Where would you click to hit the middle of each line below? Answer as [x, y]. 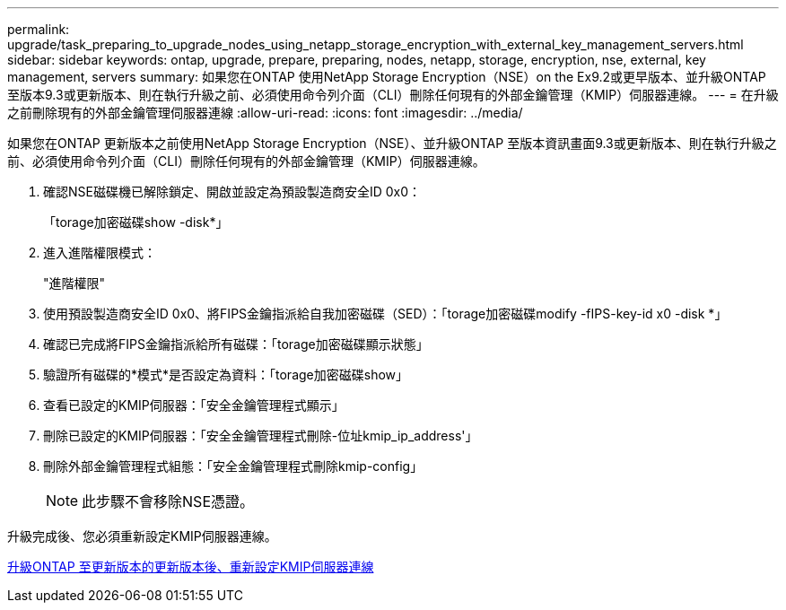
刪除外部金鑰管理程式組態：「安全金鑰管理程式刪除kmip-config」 [233, 466]
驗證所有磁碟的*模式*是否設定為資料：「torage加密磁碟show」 [226, 375]
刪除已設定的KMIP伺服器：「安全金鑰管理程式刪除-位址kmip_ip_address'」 [261, 436]
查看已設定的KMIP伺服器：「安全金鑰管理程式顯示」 [194, 405]
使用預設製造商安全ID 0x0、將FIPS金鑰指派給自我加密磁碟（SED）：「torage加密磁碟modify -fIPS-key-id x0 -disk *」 [385, 314]
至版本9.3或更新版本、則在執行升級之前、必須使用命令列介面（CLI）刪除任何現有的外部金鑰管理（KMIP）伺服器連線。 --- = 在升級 [393, 95]
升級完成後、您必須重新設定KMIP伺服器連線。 [142, 536]
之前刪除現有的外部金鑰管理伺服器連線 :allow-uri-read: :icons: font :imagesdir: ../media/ [265, 113]
